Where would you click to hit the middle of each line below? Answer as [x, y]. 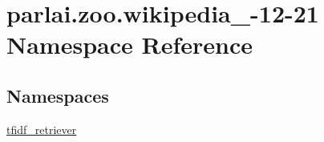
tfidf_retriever [42, 129]
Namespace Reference [130, 45]
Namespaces [58, 95]
